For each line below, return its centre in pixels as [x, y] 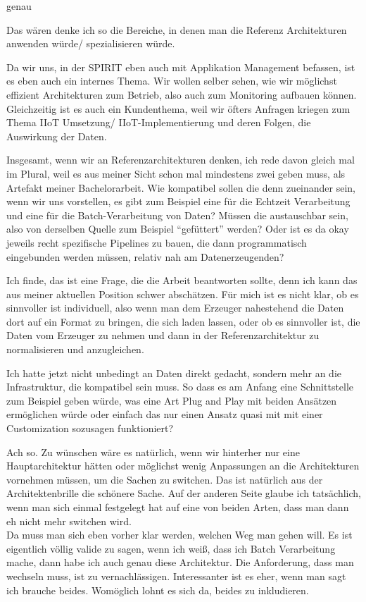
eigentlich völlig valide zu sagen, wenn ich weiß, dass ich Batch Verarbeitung [171, 548]
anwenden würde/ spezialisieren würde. [91, 43]
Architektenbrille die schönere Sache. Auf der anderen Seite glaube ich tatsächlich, [184, 493]
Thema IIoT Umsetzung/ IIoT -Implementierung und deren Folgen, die [159, 122]
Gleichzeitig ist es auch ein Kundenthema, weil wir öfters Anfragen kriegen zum [178, 108]
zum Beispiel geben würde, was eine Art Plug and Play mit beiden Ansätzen [172, 400]
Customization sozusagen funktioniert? [90, 428]
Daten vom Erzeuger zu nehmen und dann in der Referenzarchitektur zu [163, 335]
